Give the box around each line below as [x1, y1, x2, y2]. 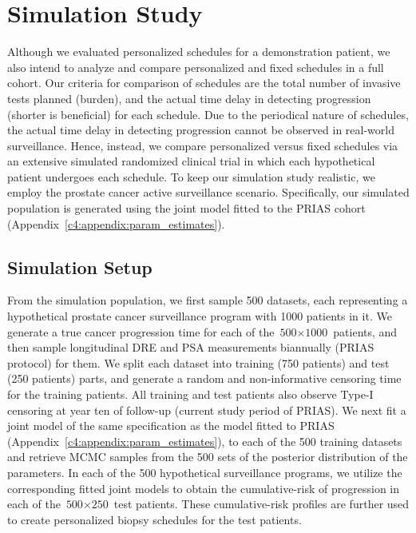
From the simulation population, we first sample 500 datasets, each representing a [7, 292, 408, 308]
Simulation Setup [7, 254, 153, 279]
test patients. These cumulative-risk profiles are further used [113, 495, 410, 512]
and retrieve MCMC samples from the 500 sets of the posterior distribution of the [7, 448, 408, 465]
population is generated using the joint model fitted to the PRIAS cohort [7, 200, 366, 217]
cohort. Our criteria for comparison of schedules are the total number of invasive [7, 74, 401, 91]
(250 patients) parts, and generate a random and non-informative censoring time [7, 370, 402, 387]
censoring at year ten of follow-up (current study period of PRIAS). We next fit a [7, 401, 406, 418]
